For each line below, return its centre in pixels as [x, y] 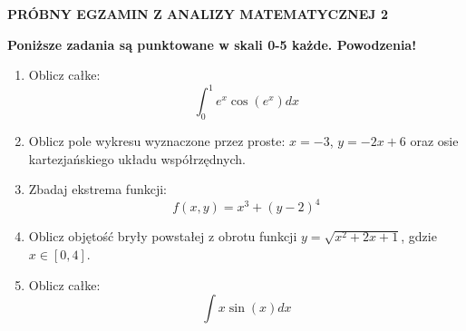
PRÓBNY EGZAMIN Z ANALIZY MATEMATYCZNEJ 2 [198, 14]
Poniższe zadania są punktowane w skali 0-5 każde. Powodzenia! [212, 44]
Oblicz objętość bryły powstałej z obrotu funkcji [163, 236]
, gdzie [419, 236]
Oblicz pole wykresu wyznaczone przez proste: [157, 141]
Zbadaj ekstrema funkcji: [97, 189]
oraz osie [434, 141]
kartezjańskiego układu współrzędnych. [137, 158]
